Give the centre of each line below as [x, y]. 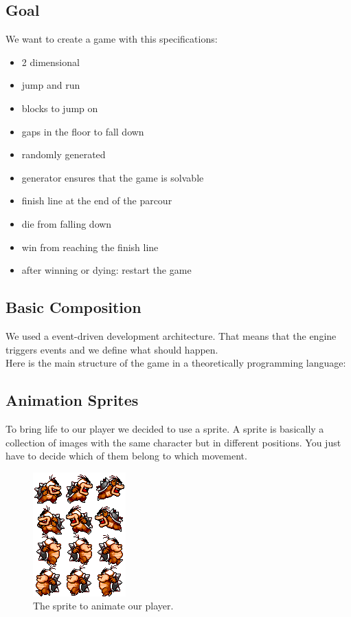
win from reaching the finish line [90, 247]
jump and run [51, 85]
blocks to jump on [60, 108]
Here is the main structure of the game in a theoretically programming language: [176, 363]
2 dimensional [50, 62]
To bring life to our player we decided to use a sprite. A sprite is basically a [165, 428]
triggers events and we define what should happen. [112, 349]
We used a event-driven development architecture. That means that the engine [171, 335]
